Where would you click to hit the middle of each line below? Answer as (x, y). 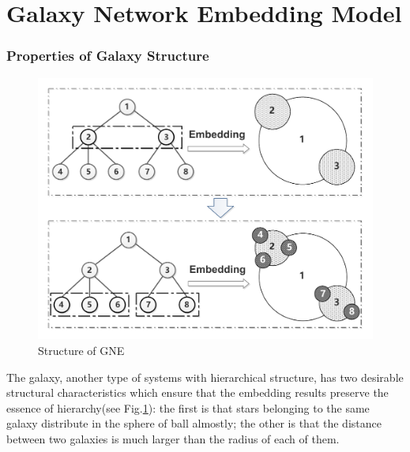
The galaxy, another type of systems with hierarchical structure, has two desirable (205, 377)
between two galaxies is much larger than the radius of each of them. (173, 438)
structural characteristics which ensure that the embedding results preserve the (197, 392)
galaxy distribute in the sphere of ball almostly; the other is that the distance (194, 423)
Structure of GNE (81, 350)
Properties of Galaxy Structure (108, 56)
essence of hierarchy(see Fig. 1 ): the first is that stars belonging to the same (188, 407)
